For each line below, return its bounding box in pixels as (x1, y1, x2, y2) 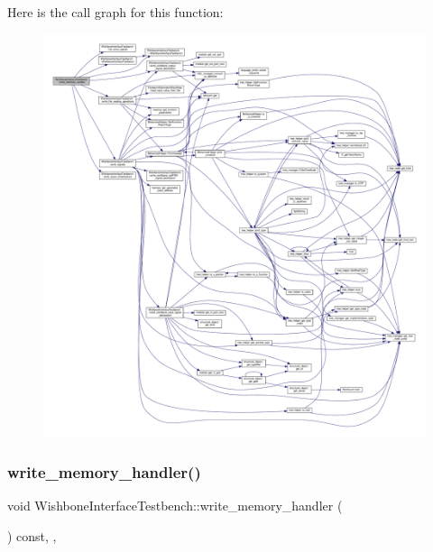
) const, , (7, 526, 57, 545)
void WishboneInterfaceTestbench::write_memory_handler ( (7, 496, 343, 515)
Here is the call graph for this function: (7, 3, 224, 21)
